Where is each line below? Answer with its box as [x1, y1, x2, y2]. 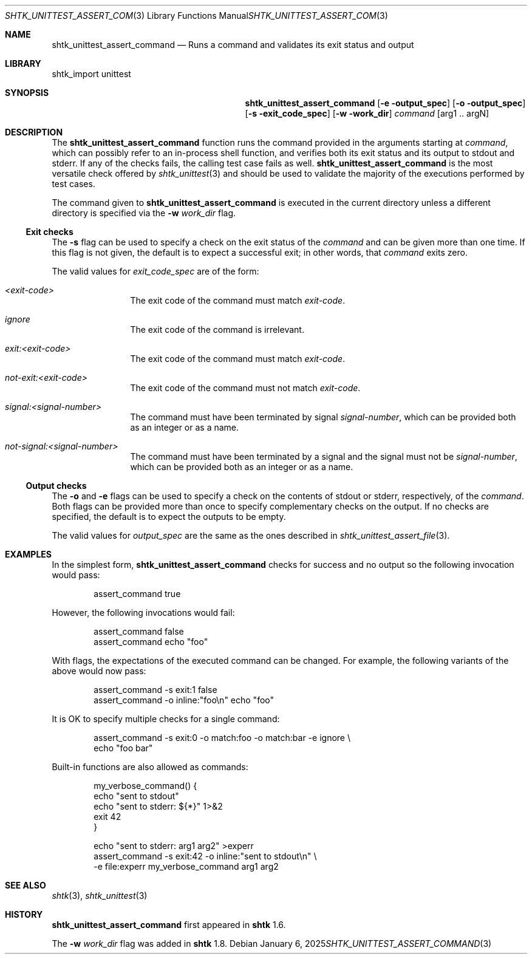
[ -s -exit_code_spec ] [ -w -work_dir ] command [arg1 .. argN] [245, 108, 489, 118]
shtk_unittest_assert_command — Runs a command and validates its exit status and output [52, 39, 414, 50]
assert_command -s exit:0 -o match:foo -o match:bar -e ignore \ [94, 732, 350, 743]
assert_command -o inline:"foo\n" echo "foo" [94, 695, 275, 705]
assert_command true [94, 589, 181, 599]
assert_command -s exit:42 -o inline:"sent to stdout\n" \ [94, 851, 317, 861]
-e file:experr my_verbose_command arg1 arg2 [94, 861, 279, 872]
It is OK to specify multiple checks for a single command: [52, 714, 280, 724]
